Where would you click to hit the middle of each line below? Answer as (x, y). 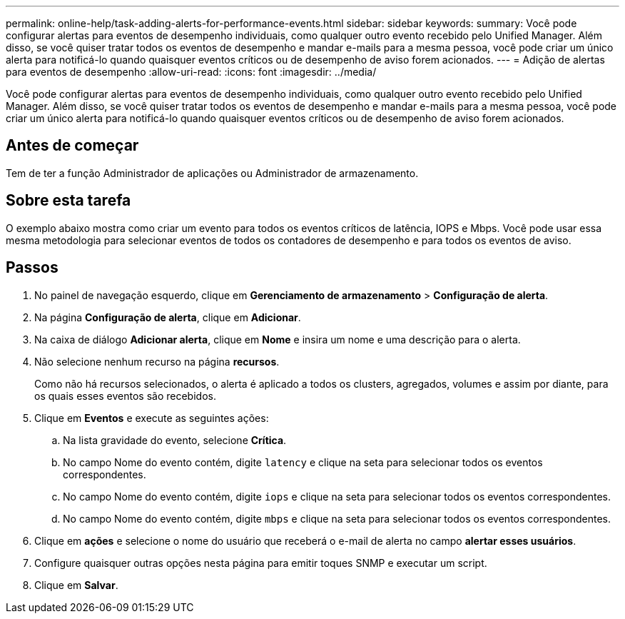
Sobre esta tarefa (68, 201)
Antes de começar (72, 146)
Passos (32, 268)
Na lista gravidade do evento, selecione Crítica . (175, 440)
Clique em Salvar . (76, 585)
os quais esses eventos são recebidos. (125, 396)
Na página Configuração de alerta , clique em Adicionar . (168, 317)
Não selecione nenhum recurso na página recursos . (157, 361)
